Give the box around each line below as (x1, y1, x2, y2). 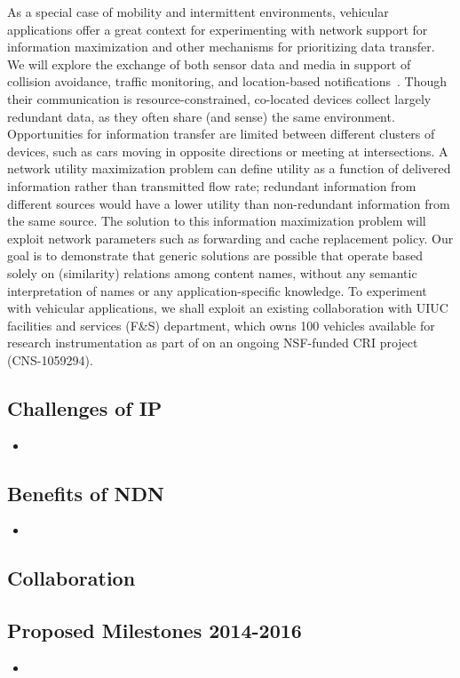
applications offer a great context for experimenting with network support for (7, 20, 428, 38)
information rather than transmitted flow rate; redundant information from (7, 176, 416, 195)
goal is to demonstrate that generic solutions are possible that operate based (7, 246, 424, 265)
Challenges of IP (7, 394, 163, 421)
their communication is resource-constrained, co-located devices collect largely (7, 89, 432, 108)
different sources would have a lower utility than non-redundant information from (7, 194, 450, 212)
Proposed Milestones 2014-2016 (7, 617, 302, 644)
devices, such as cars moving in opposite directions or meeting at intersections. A (7, 141, 448, 160)
